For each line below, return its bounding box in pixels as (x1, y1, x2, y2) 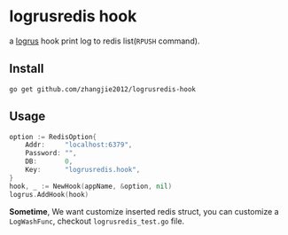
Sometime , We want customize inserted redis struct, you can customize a (9, 206, 279, 216)
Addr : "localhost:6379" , (25, 140, 133, 150)
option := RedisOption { (9, 132, 97, 141)
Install (9, 61, 44, 76)
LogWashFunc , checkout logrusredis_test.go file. (9, 215, 184, 226)
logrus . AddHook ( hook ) (9, 190, 90, 199)
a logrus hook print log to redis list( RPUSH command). (9, 35, 200, 46)
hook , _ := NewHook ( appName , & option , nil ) (9, 182, 173, 191)
